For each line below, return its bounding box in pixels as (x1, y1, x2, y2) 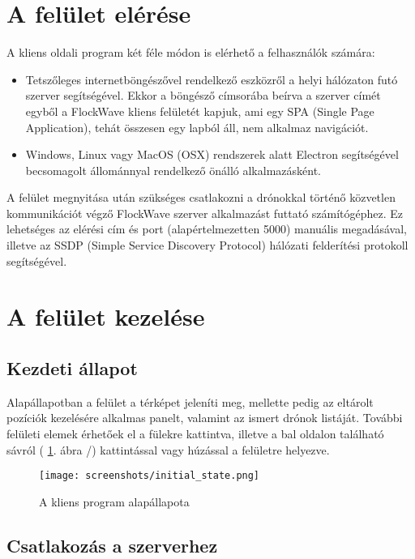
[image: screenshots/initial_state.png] (39, 470, 260, 482)
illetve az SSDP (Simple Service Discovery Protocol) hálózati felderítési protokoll (6, 237, 409, 254)
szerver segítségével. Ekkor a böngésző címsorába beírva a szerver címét (25, 87, 381, 104)
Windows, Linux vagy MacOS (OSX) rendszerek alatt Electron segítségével (25, 146, 399, 163)
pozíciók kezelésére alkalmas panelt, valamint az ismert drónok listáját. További (6, 409, 403, 426)
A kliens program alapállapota (39, 493, 190, 510)
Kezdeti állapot (6, 356, 138, 381)
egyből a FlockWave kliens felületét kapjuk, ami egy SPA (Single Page (25, 102, 374, 119)
